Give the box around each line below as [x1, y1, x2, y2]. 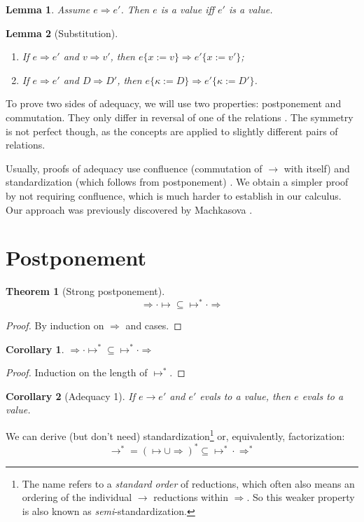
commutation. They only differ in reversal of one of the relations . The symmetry [6, 109, 353, 124]
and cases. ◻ [125, 317, 182, 332]
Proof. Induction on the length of [6, 365, 148, 380]
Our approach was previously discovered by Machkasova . [6, 202, 253, 217]
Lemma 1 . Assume [6, 2, 90, 16]
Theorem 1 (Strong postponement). [6, 284, 165, 298]
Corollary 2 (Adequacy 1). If [6, 388, 136, 403]
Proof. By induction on [6, 317, 104, 332]
